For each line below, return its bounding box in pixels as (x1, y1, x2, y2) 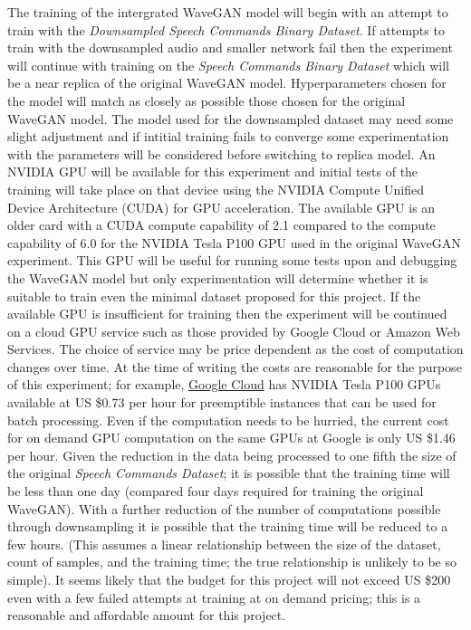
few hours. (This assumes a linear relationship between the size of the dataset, (7, 534, 441, 553)
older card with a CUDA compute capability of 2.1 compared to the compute (7, 215, 436, 234)
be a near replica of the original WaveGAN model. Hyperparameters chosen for (7, 73, 447, 92)
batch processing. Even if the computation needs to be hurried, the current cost (7, 410, 449, 429)
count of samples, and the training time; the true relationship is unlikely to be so (7, 552, 457, 571)
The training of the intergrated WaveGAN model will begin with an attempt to (7, 3, 448, 21)
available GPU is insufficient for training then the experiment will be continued (7, 304, 447, 323)
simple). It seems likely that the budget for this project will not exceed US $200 (7, 570, 451, 588)
